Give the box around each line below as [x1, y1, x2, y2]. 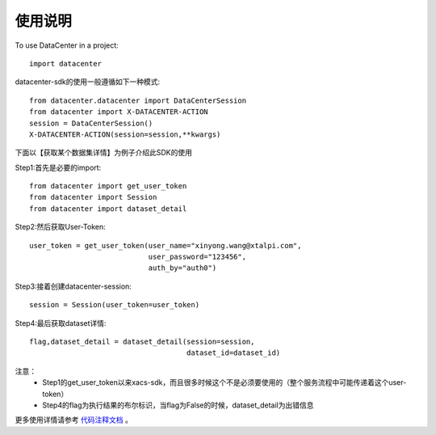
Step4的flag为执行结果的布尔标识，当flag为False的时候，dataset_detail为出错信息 [42, 400, 314, 410]
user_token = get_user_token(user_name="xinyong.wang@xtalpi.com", [29, 241, 302, 250]
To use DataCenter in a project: [15, 40, 119, 50]
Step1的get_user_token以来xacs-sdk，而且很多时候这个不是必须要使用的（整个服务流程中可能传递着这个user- [42, 378, 407, 387]
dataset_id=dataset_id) [186, 348, 281, 357]
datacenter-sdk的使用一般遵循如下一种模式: [15, 77, 161, 87]
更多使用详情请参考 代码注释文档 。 [15, 415, 132, 424]
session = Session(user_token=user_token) [29, 300, 200, 310]
